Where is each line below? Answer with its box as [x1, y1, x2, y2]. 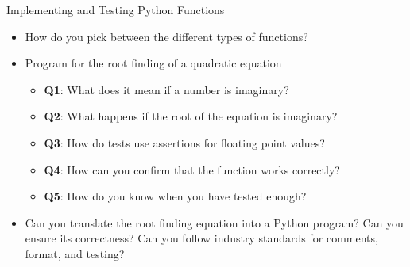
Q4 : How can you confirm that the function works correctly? [44, 161, 340, 177]
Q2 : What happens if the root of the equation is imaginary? [44, 108, 338, 124]
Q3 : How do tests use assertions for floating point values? [44, 134, 325, 151]
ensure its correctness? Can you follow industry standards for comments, [25, 230, 378, 246]
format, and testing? [25, 245, 125, 261]
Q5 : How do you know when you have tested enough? [44, 188, 307, 204]
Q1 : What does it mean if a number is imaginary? [44, 81, 289, 97]
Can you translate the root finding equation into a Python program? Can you [25, 214, 404, 231]
